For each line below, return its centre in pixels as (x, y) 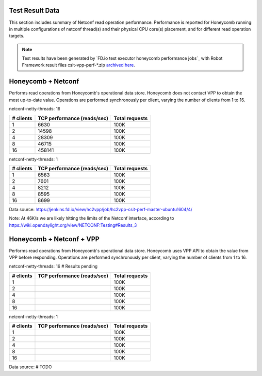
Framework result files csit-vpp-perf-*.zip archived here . (79, 65)
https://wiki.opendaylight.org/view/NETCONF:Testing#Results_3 (73, 225)
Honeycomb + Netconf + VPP (54, 239)
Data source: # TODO (30, 367)
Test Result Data (34, 10)
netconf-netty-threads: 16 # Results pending (53, 266)
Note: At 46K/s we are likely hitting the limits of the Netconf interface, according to (91, 218)
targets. (17, 36)
